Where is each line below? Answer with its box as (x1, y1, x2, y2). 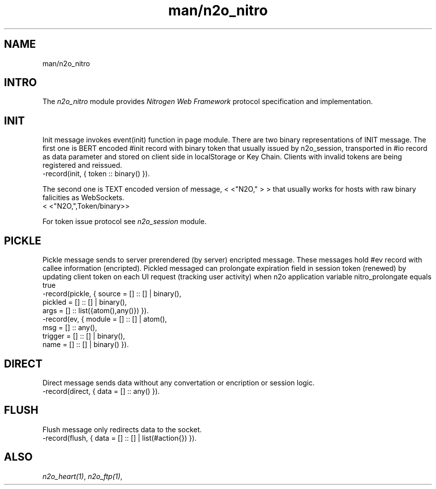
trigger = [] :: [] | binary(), (42, 332, 125, 341)
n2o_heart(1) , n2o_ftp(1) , (42, 472, 122, 481)
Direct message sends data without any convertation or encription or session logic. (42, 378, 315, 387)
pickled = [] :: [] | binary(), (42, 298, 127, 307)
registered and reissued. (42, 161, 122, 170)
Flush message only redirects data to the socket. (42, 425, 202, 434)
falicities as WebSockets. (42, 193, 124, 202)
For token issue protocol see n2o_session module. (42, 217, 207, 226)
